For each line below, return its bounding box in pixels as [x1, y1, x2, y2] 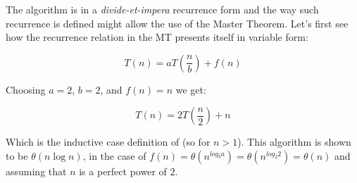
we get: [175, 82, 206, 96]
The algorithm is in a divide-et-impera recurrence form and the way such [6, 2, 319, 16]
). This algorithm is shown [237, 134, 351, 149]
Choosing [6, 82, 46, 96]
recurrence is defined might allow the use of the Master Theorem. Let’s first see [6, 15, 349, 30]
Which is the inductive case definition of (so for [6, 134, 211, 149]
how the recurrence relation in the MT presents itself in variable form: [6, 30, 308, 44]
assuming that [6, 163, 67, 178]
